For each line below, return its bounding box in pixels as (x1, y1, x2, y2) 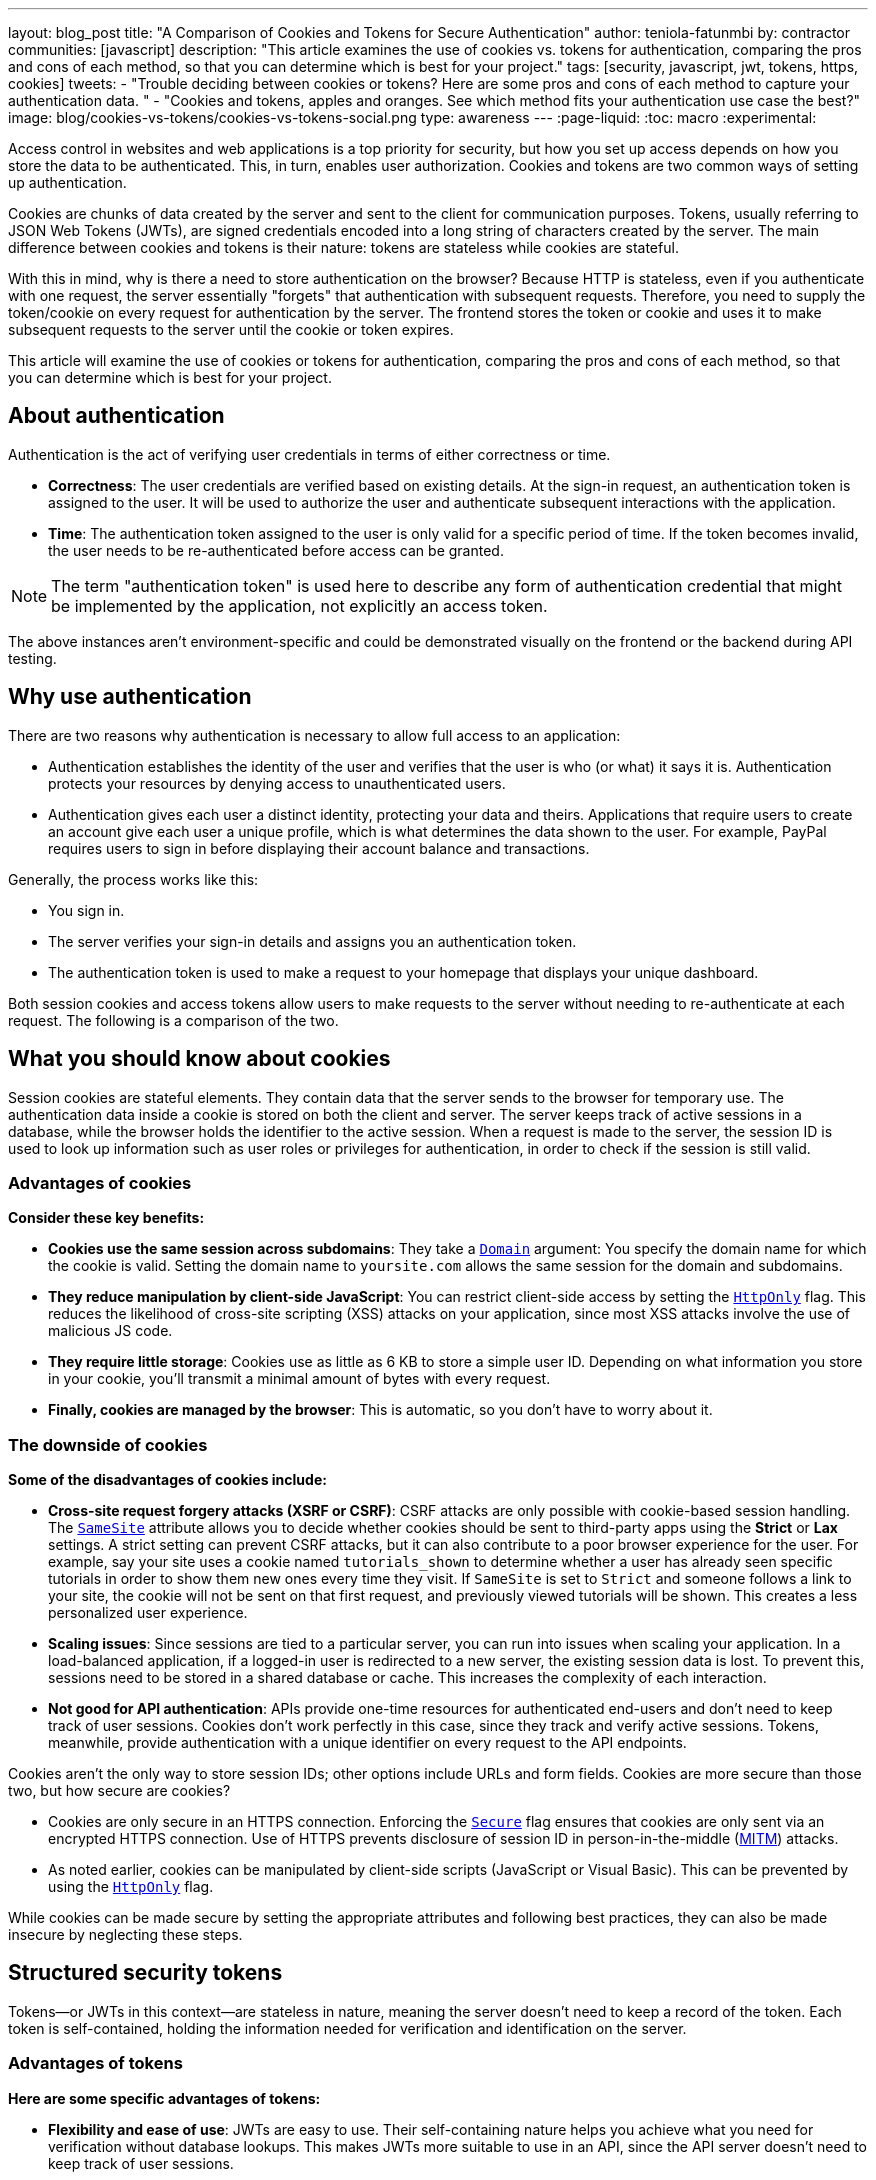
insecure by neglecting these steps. (8, 1926, 243, 1944)
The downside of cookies (8, 1434, 208, 1455)
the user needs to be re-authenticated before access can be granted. (48, 541, 504, 559)
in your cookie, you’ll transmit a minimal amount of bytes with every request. (48, 1370, 551, 1388)
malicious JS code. (48, 1322, 173, 1340)
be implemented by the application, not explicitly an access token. (51, 595, 548, 616)
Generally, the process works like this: (8, 870, 259, 888)
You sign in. (48, 901, 125, 919)
